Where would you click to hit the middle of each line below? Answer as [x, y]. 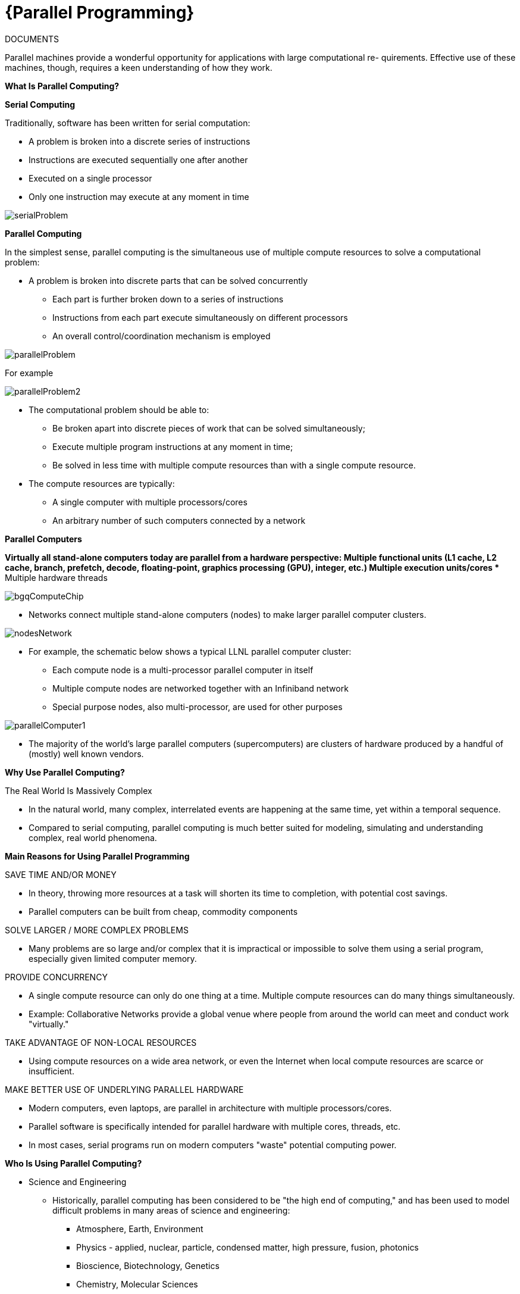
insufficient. [51, 1071]
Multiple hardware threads [56, 577]
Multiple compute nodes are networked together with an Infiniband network [201, 688]
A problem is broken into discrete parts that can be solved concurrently [168, 280]
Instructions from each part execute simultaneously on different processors [200, 317]
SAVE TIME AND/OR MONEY [61, 874]
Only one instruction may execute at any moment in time [139, 196]
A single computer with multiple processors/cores [150, 502]
